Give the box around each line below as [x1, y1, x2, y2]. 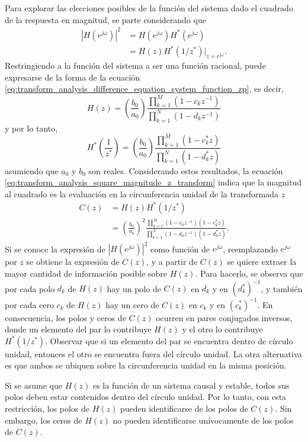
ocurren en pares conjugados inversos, [156, 311, 293, 324]
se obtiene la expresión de [26, 255, 120, 268]
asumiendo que [5, 164, 59, 177]
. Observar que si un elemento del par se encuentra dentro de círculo [45, 334, 293, 347]
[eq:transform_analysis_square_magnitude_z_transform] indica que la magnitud [5, 176, 302, 188]
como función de [150, 242, 210, 255]
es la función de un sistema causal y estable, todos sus [92, 379, 290, 391]
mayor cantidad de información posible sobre [5, 267, 168, 279]
